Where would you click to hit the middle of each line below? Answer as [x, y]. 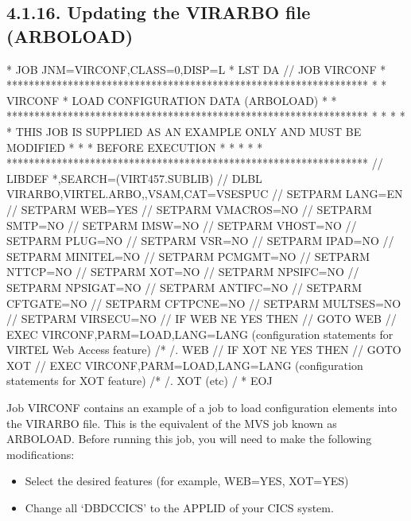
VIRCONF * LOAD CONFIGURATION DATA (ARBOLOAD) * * [172, 100]
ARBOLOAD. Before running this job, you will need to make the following [189, 439]
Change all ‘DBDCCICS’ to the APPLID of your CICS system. [179, 508]
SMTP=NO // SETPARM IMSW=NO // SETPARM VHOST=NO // [182, 225]
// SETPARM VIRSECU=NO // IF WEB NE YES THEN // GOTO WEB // [202, 319]
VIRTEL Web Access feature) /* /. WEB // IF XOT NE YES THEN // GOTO [204, 350]
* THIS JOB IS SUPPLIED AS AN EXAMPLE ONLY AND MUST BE [184, 131]
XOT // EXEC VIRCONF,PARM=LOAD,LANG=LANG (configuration [185, 365]
